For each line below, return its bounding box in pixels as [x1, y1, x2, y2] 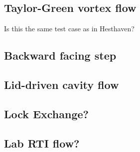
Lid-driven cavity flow [4, 76, 119, 92]
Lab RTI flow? [4, 135, 80, 151]
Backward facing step [4, 48, 117, 63]
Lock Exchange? [4, 106, 89, 121]
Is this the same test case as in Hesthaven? [4, 23, 135, 34]
